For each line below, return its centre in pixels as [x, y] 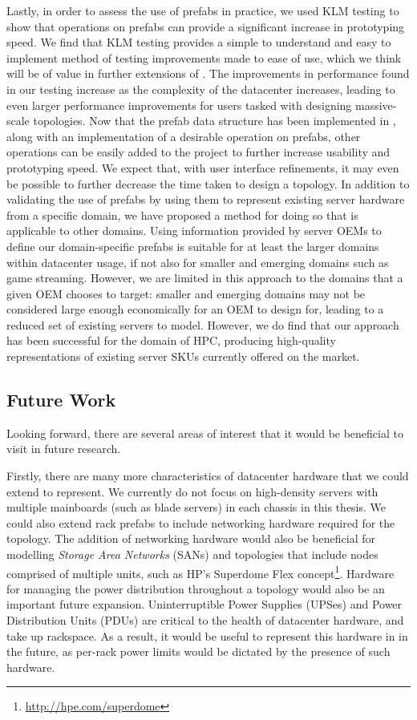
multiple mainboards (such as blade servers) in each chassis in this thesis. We [196, 507]
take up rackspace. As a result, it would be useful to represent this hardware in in [207, 635]
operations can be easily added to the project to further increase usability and [198, 152]
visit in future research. [64, 449]
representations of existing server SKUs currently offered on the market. [183, 356]
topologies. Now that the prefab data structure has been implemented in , [215, 121]
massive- [376, 105]
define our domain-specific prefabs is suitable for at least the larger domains [193, 246]
